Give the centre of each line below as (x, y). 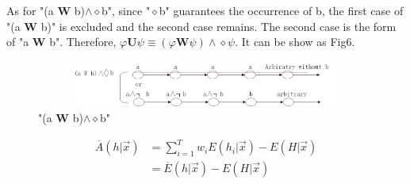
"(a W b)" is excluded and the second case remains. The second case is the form (201, 26)
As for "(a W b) (46, 10)
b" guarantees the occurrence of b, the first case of (281, 10)
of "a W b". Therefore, (61, 42)
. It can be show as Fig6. (295, 42)
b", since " (126, 10)
